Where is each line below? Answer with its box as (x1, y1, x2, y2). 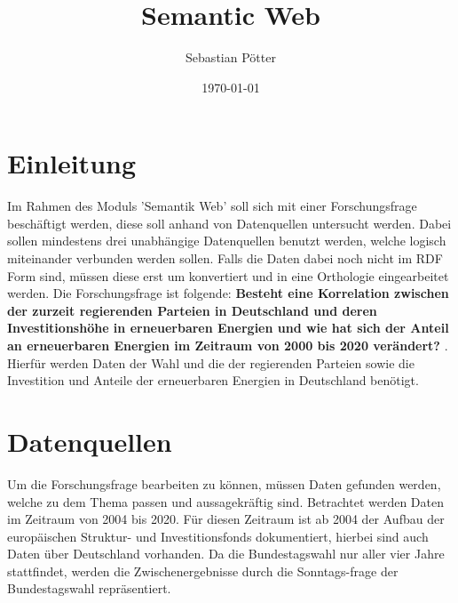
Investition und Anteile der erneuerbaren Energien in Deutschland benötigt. (7, 371, 419, 390)
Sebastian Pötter (186, 48, 276, 67)
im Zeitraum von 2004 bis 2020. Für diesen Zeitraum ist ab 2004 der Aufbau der (7, 510, 445, 528)
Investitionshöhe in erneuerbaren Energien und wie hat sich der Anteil (7, 318, 449, 337)
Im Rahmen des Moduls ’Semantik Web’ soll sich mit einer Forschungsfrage (7, 197, 417, 215)
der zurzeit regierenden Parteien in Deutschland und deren (7, 301, 377, 319)
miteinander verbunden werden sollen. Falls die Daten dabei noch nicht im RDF (7, 249, 443, 268)
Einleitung (7, 145, 137, 181)
